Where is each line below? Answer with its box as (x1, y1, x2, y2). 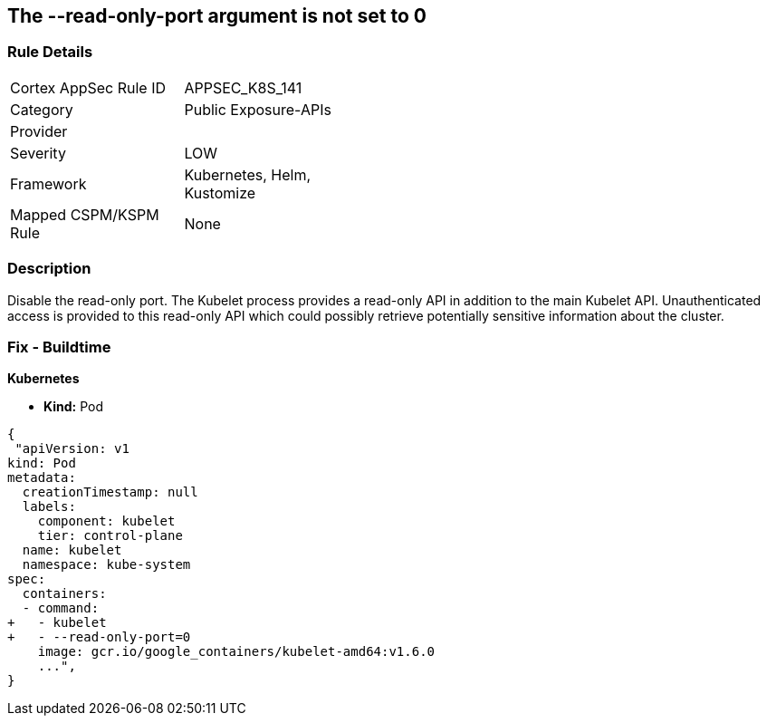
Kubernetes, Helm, (184, 165, 312, 184)
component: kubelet (37, 514, 176, 529)
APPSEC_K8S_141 (184, 78, 302, 97)
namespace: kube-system (22, 557, 191, 573)
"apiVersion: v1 (14, 441, 129, 457)
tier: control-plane (37, 528, 183, 544)
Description (7, 259, 91, 278)
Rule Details (7, 43, 93, 62)
